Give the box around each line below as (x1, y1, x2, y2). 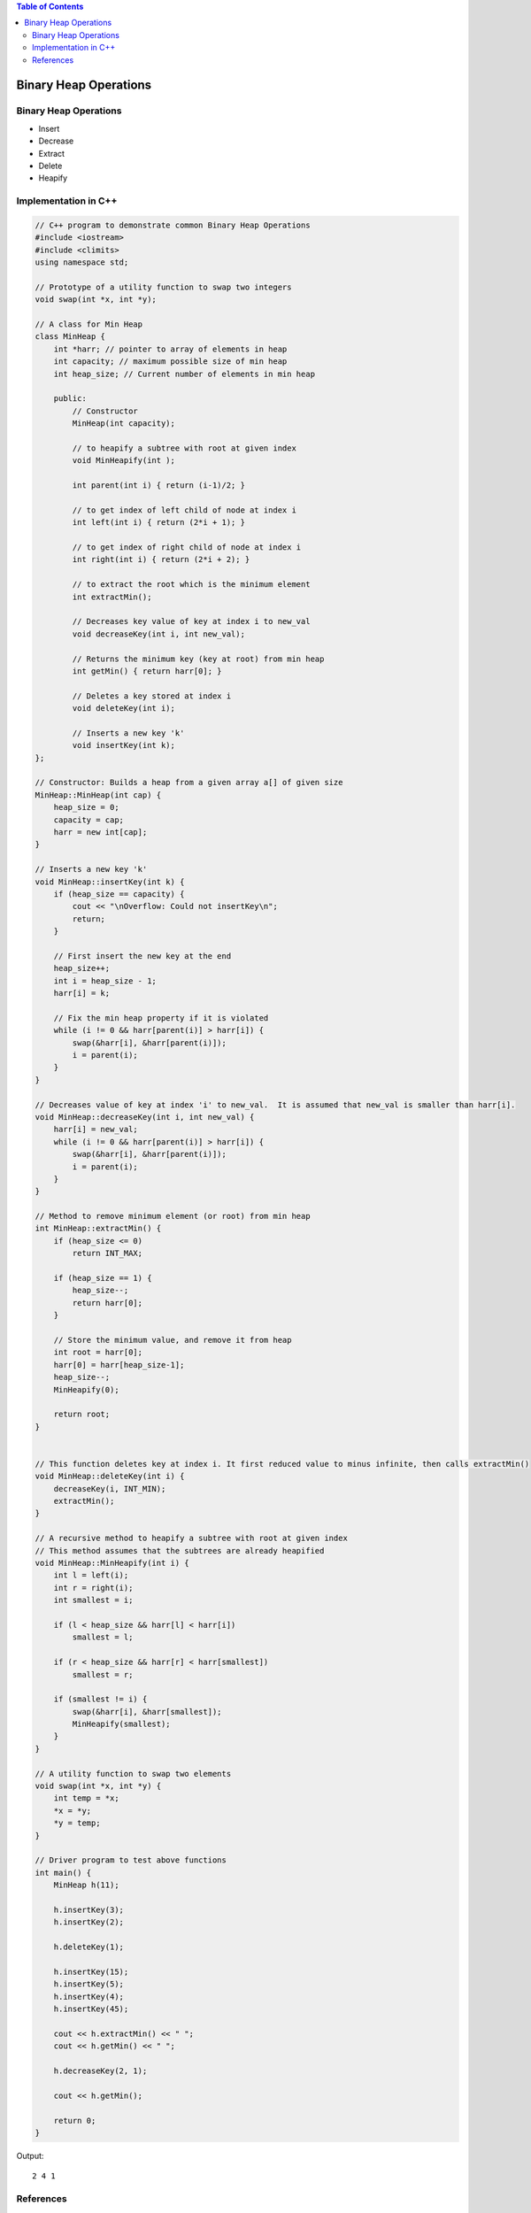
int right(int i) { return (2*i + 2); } (72, 554, 250, 565)
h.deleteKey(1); (53, 1942, 124, 1952)
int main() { (35, 1868, 92, 1878)
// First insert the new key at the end (53, 951, 232, 960)
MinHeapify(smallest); (72, 1719, 172, 1730)
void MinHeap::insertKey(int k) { (35, 876, 185, 887)
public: (53, 394, 88, 404)
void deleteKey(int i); (72, 704, 176, 713)
